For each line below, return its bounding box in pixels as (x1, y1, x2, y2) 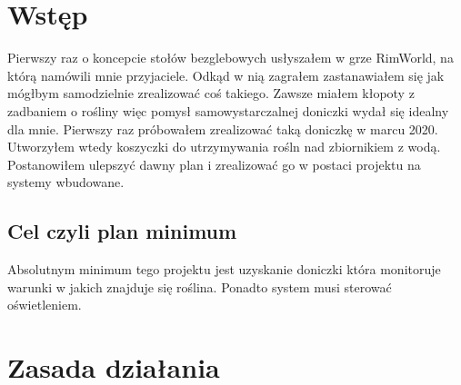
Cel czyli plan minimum (7, 217, 237, 245)
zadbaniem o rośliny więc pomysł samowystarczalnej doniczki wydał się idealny (7, 101, 449, 120)
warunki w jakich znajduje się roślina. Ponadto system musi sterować (7, 277, 392, 296)
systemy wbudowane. (7, 173, 125, 192)
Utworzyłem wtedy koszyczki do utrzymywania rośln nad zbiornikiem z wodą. (7, 137, 441, 156)
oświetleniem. (7, 295, 82, 314)
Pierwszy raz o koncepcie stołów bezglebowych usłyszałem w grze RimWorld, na (7, 48, 454, 67)
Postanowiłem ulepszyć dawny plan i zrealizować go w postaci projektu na (7, 154, 421, 173)
